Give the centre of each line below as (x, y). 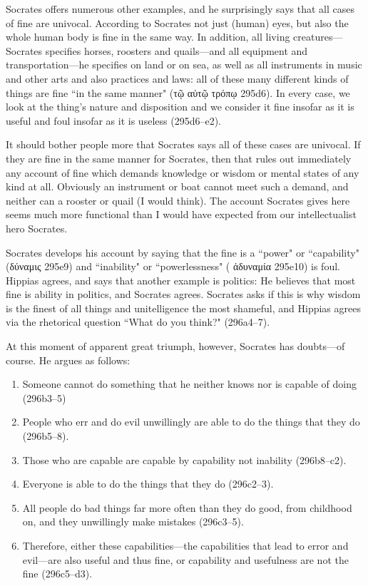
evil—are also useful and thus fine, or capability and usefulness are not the (185, 559)
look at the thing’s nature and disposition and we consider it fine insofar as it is (180, 107)
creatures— (318, 37)
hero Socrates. (37, 228)
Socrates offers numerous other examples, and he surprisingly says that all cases (180, 9)
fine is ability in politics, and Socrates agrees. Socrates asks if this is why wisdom (183, 294)
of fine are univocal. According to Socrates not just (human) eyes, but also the (177, 22)
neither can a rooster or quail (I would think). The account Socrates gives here (178, 200)
